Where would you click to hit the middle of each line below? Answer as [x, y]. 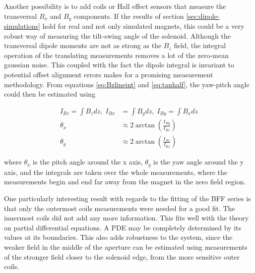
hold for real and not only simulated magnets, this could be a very [143, 26]
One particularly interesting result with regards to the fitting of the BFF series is [127, 198]
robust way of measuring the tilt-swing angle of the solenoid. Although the [117, 35]
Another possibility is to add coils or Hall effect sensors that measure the [115, 6]
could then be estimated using [50, 94]
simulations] [22, 26]
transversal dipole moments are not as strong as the [83, 45]
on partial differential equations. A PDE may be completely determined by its [123, 227]
